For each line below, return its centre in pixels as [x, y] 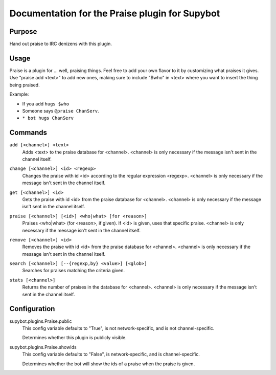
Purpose [23, 31]
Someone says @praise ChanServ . [61, 111]
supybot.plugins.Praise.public [41, 321]
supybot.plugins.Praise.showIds [43, 347]
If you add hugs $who [45, 104]
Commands [28, 133]
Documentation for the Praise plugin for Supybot [115, 13]
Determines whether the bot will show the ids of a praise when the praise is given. [109, 364]
